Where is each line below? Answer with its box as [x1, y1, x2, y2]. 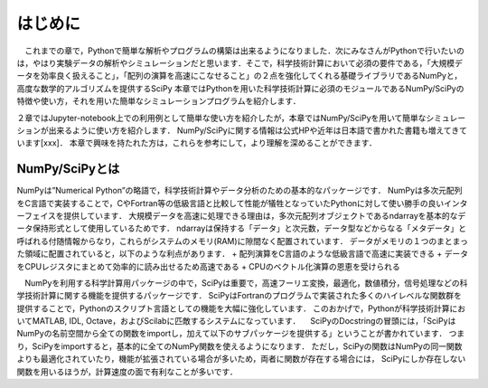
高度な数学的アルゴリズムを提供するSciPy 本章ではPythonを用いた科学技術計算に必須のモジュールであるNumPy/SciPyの [16, 82, 465, 94]
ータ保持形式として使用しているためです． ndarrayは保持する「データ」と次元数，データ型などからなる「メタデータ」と [16, 222, 467, 234]
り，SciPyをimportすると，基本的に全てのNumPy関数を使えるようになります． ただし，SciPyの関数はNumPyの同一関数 [16, 340, 463, 352]
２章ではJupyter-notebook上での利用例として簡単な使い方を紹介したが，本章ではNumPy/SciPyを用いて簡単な [16, 112, 427, 123]
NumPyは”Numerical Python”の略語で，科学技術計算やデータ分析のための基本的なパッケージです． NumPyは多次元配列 [16, 185, 463, 196]
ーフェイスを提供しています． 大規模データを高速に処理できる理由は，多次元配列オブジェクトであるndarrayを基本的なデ [16, 210, 466, 221]
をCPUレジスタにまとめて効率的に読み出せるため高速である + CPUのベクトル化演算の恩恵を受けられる [16, 260, 401, 271]
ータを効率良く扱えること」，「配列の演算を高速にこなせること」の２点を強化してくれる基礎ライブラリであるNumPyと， [16, 71, 463, 81]
